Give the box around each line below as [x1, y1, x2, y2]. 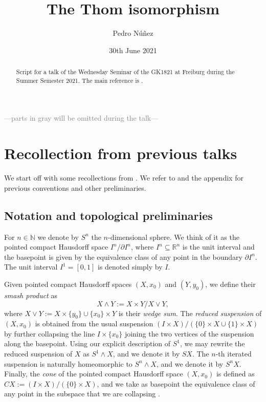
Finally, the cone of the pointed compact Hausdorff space [4, 368, 183, 379]
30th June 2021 [109, 44, 157, 55]
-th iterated [215, 348, 252, 359]
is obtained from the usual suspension [35, 318, 153, 329]
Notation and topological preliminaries [4, 207, 213, 223]
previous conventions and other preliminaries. [4, 182, 146, 193]
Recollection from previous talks [4, 143, 237, 164]
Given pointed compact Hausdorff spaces [4, 278, 132, 289]
